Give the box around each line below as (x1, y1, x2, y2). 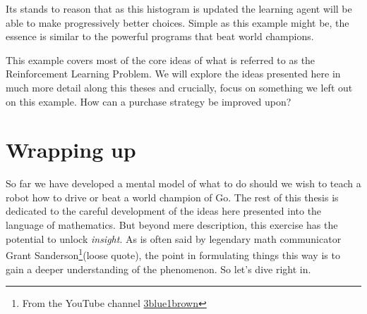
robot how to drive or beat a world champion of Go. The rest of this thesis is (6, 189, 339, 204)
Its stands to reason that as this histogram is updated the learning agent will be (6, 1, 352, 15)
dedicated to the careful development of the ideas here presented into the (6, 203, 322, 218)
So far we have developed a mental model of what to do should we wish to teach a (6, 176, 361, 191)
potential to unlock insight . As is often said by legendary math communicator (6, 231, 342, 246)
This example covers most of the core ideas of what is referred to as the (6, 52, 315, 67)
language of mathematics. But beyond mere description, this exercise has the (6, 218, 338, 232)
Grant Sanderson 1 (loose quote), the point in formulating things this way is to (6, 246, 340, 262)
